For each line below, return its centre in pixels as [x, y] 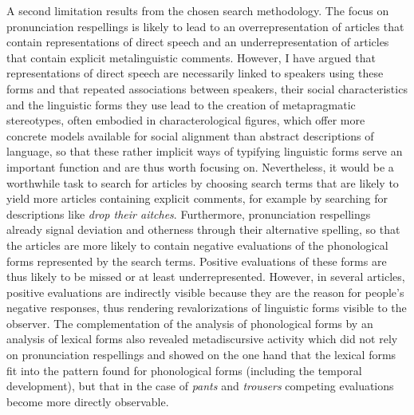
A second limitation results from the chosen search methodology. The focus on [198, 10]
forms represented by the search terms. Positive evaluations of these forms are [197, 261]
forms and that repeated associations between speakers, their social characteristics [207, 88]
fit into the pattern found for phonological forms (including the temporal [184, 370]
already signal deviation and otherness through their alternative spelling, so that [203, 229]
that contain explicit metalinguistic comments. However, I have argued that [191, 57]
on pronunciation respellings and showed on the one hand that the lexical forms [201, 355]
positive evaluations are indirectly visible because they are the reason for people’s [205, 292]
